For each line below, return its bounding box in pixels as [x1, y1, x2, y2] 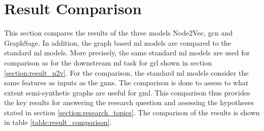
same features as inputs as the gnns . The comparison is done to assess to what [4, 77, 249, 88]
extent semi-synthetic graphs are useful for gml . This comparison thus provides [4, 87, 250, 97]
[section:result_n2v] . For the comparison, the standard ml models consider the [4, 67, 249, 78]
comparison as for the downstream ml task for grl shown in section [4, 57, 212, 68]
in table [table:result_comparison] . [4, 117, 112, 127]
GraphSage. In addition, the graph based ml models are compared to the [4, 37, 231, 48]
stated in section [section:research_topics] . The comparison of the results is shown [4, 107, 260, 117]
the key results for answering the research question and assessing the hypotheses [4, 97, 254, 108]
